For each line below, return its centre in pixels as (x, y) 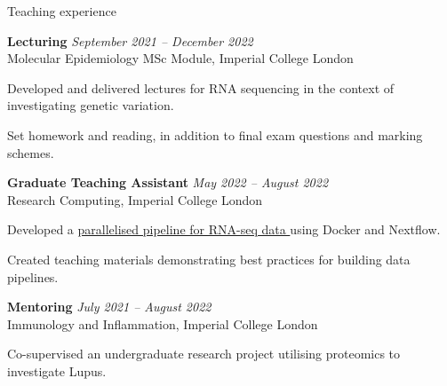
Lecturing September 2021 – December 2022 (130, 40)
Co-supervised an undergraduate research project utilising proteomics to (204, 354)
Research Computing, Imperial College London (135, 199)
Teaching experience (62, 11)
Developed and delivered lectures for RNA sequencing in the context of (201, 87)
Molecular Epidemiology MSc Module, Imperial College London (180, 58)
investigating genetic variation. (91, 105)
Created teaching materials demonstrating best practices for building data (209, 259)
